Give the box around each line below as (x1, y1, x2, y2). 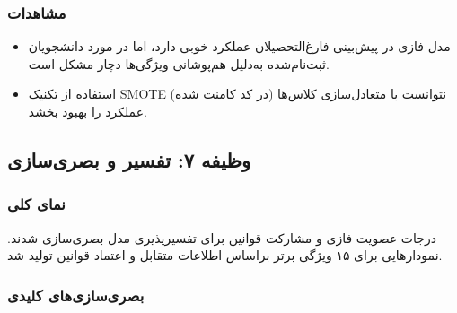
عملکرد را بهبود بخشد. (28, 102, 147, 120)
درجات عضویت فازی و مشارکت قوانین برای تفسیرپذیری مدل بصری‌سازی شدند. (7, 228, 436, 247)
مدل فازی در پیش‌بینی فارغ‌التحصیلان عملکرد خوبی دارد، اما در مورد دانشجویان (28, 37, 451, 56)
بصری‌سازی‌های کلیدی (7, 283, 145, 306)
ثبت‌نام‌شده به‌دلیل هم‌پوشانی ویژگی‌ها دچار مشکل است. (28, 54, 330, 73)
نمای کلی (7, 193, 66, 215)
